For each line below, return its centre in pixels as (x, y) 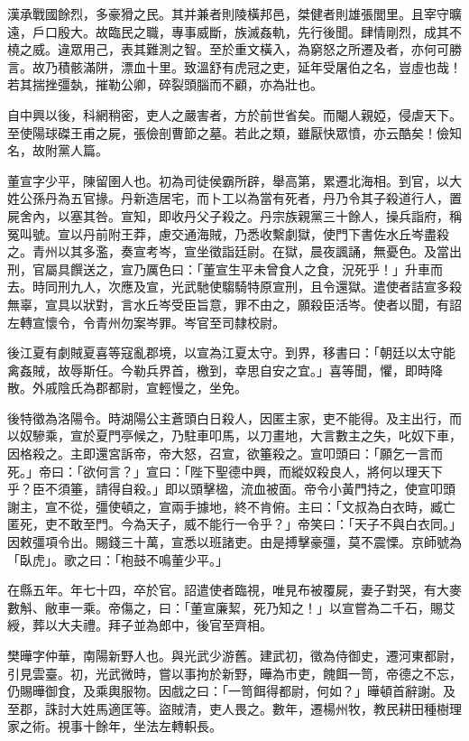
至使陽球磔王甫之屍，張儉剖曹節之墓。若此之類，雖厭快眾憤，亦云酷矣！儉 (228, 132)
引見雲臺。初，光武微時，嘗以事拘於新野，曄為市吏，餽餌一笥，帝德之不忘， (234, 673)
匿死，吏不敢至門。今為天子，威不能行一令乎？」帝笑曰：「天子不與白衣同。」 (234, 524)
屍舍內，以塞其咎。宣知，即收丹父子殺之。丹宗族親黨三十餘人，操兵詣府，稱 (234, 215)
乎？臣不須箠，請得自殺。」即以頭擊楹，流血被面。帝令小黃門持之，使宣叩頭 (231, 489)
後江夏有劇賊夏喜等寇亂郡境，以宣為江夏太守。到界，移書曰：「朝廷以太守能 (231, 352)
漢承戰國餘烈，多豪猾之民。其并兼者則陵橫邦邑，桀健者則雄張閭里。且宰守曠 (234, 14)
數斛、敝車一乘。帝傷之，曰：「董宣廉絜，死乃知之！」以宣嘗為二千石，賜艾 (231, 607)
